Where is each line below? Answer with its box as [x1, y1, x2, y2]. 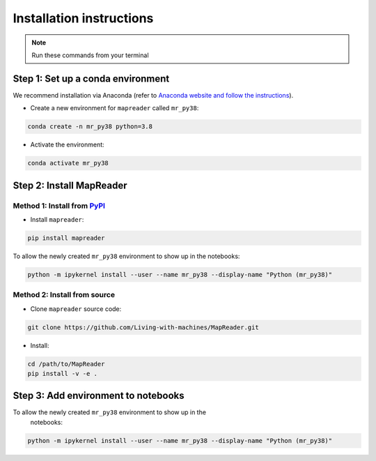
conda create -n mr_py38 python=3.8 [27, 123, 153, 130]
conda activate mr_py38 [27, 159, 109, 167]
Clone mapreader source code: [30, 304, 122, 313]
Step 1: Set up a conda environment [13, 73, 170, 84]
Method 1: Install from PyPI [13, 201, 106, 211]
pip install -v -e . [27, 370, 97, 377]
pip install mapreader [27, 234, 105, 242]
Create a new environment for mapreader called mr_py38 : [30, 104, 199, 112]
